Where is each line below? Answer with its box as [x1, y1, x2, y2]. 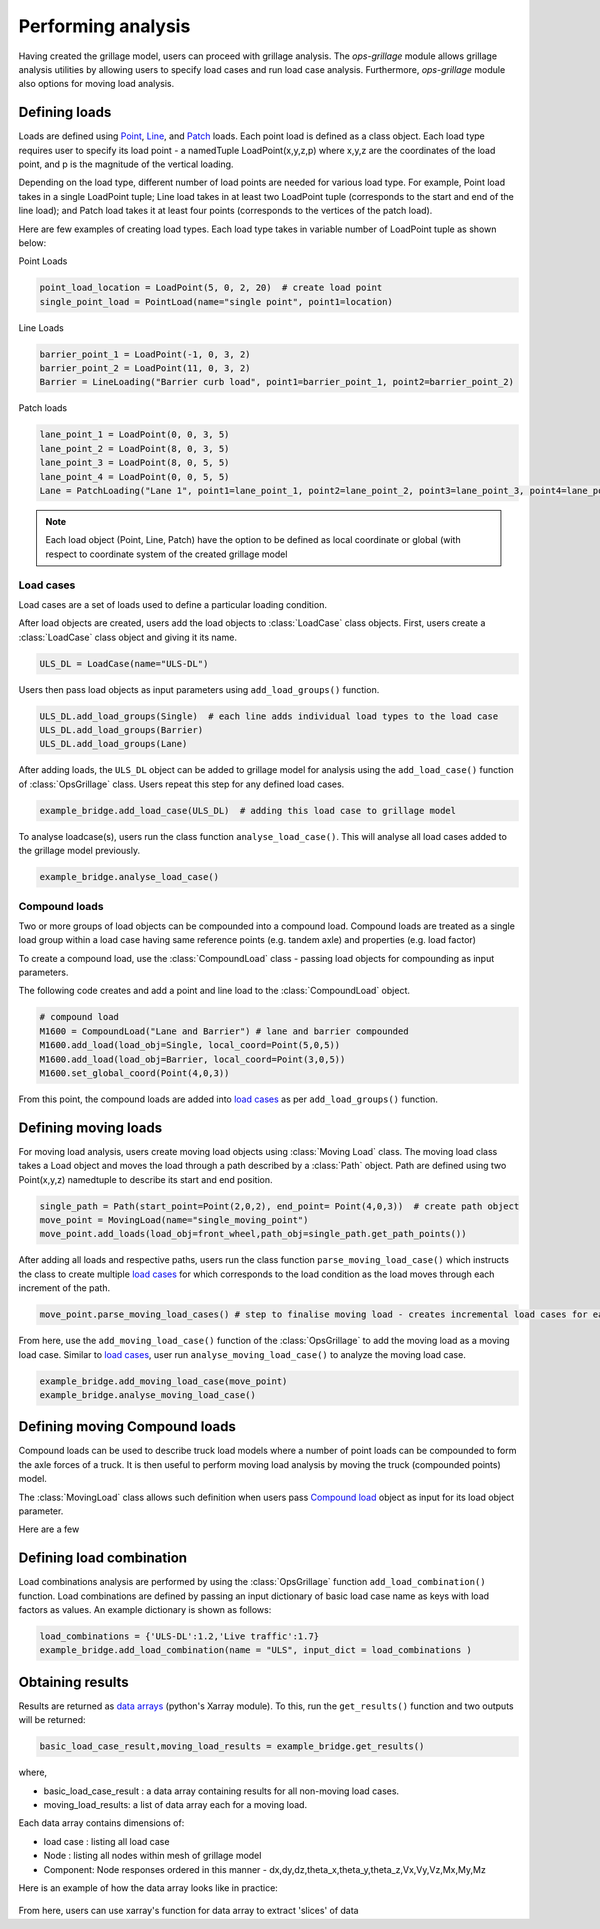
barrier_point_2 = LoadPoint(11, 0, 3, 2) [39, 363, 251, 374]
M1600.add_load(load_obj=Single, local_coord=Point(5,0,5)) [39, 1040, 341, 1051]
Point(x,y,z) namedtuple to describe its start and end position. [18, 1173, 274, 1185]
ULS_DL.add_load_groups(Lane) [39, 738, 188, 750]
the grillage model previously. [18, 845, 140, 857]
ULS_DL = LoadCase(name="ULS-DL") [39, 658, 209, 669]
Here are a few [18, 1523, 80, 1535]
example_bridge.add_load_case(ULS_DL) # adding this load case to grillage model [39, 805, 457, 816]
